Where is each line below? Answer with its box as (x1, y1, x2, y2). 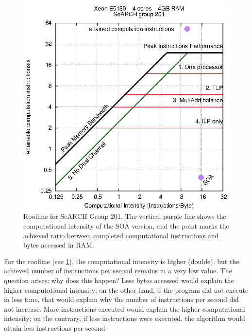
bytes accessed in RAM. (23, 240, 94, 250)
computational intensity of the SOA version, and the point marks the (23, 220, 229, 230)
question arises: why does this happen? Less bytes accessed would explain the (4, 275, 234, 285)
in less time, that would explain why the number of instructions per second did (4, 294, 239, 304)
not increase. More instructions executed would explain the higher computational (4, 303, 245, 314)
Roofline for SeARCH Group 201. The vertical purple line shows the (23, 211, 226, 221)
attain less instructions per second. (4, 322, 107, 333)
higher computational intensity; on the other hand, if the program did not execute (4, 284, 249, 295)
